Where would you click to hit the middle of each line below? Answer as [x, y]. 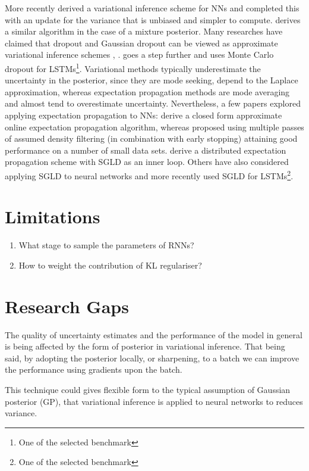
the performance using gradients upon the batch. [94, 369]
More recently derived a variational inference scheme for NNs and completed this [152, 8]
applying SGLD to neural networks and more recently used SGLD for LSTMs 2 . [149, 174]
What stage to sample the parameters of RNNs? [106, 245]
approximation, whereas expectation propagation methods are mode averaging [147, 91]
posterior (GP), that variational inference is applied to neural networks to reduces [154, 401]
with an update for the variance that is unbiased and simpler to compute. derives [153, 19]
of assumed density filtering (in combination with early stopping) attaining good [151, 138]
